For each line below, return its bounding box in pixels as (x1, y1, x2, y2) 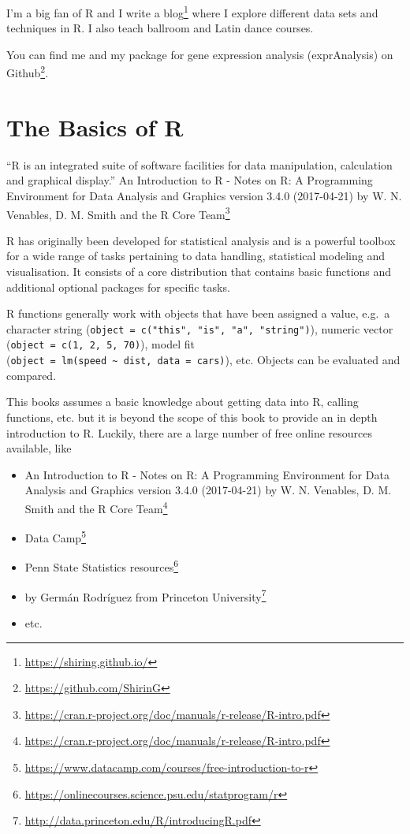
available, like (6, 440, 72, 456)
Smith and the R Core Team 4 (24, 497, 168, 516)
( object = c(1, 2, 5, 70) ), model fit (6, 336, 195, 352)
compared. (6, 367, 57, 383)
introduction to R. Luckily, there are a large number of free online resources (6, 424, 373, 441)
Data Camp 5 (24, 527, 86, 545)
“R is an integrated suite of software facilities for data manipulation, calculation (6, 156, 393, 173)
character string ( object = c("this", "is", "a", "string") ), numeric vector (6, 320, 393, 337)
